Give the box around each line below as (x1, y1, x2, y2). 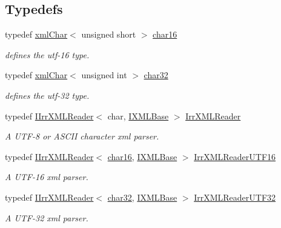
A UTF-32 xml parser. (5, 211, 88, 224)
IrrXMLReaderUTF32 (194, 190, 276, 203)
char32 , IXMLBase (107, 190, 177, 203)
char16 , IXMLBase (107, 150, 177, 163)
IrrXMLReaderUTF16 (194, 150, 276, 163)
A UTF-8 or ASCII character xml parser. (5, 130, 159, 142)
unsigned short (81, 28, 136, 41)
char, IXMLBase (107, 109, 169, 122)
